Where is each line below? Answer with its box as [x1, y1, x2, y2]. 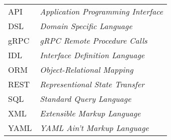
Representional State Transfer [40, 78, 145, 90]
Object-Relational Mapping [40, 64, 133, 75]
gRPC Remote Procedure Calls [40, 35, 147, 46]
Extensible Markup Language [40, 107, 141, 119]
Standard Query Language [40, 93, 131, 104]
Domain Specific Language [40, 20, 132, 32]
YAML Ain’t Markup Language [40, 122, 149, 133]
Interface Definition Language [40, 49, 145, 61]
